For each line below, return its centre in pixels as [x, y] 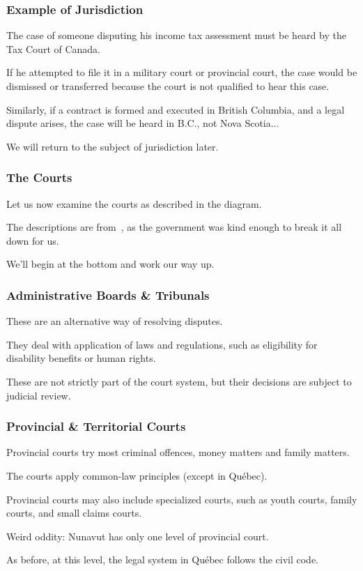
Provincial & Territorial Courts [96, 426]
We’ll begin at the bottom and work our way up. [110, 264]
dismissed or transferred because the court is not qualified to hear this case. [168, 86]
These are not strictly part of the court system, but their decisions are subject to [179, 381]
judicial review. [39, 395]
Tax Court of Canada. [54, 48]
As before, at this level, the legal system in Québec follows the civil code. [162, 559]
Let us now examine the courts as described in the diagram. [134, 203]
